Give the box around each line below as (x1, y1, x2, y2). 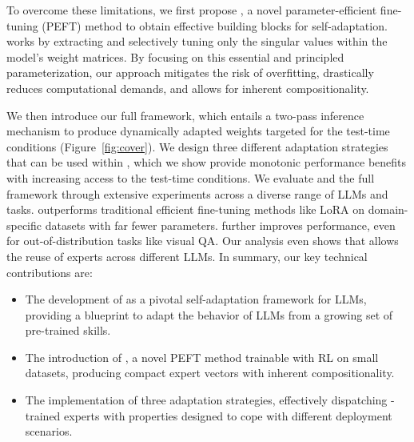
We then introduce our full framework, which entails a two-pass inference (6, 106, 364, 123)
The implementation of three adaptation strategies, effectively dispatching (25, 392, 388, 408)
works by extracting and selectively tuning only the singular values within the (6, 33, 388, 50)
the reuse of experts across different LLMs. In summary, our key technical (6, 247, 368, 264)
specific (6, 216, 42, 233)
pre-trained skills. (25, 322, 111, 339)
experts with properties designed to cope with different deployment (64, 407, 392, 424)
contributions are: (6, 263, 93, 280)
